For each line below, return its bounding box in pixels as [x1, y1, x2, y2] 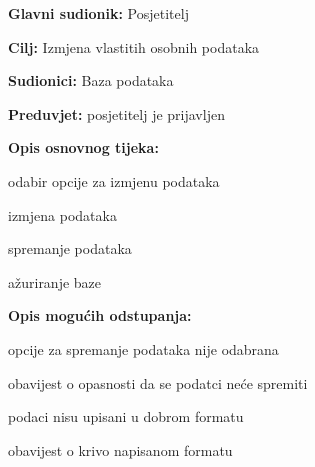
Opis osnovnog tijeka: [8, 137, 159, 158]
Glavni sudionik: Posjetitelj [8, 3, 189, 23]
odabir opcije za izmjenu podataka [8, 170, 220, 191]
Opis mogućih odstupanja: [8, 305, 192, 326]
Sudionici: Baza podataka [8, 70, 174, 91]
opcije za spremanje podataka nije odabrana [8, 338, 279, 359]
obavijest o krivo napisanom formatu [8, 439, 233, 460]
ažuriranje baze [8, 271, 102, 292]
